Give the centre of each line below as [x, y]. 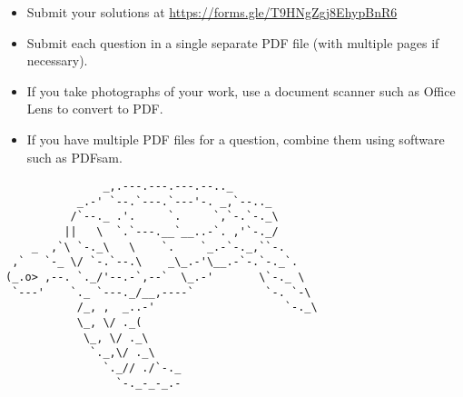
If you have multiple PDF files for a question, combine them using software [236, 139]
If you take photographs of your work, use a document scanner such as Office [241, 90]
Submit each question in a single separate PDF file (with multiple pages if [233, 42]
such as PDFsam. [74, 157]
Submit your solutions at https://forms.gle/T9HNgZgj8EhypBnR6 [212, 12]
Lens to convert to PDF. [95, 109]
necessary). [57, 60]
